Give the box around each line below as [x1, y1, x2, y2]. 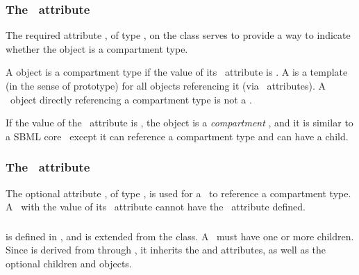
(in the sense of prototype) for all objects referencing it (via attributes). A [6, 78, 326, 92]
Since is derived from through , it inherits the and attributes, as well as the [6, 242, 326, 257]
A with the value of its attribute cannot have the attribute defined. [6, 199, 306, 214]
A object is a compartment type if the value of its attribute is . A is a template [6, 65, 348, 79]
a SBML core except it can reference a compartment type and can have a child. [6, 128, 349, 143]
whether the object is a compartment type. [6, 41, 188, 56]
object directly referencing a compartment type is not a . [10, 92, 252, 106]
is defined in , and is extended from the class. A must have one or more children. [6, 228, 354, 243]
